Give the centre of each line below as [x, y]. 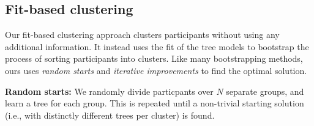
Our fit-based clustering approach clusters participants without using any [142, 35]
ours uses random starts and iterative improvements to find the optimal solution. [156, 70]
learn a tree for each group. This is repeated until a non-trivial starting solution [155, 103]
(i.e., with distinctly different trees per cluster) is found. [110, 115]
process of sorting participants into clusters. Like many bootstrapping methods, [154, 58]
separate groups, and [265, 91]
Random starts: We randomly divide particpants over [109, 91]
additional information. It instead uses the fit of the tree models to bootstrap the [157, 46]
